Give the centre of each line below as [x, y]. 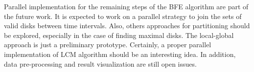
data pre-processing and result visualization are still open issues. [100, 63]
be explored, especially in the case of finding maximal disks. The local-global [119, 35]
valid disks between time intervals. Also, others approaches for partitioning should [127, 26]
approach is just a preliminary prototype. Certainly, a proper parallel [108, 45]
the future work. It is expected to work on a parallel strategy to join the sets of [123, 16]
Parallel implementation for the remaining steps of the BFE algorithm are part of [126, 6]
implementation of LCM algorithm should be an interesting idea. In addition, [120, 54]
